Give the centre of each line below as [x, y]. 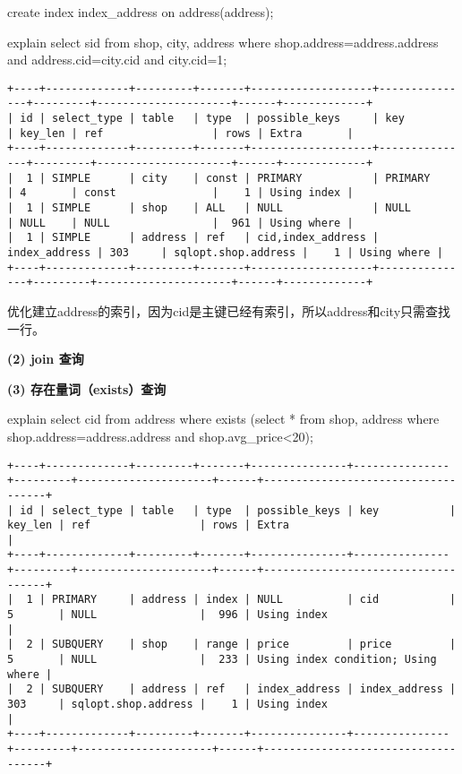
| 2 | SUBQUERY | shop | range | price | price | [232, 645]
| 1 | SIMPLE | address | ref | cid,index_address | [193, 238]
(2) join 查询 [46, 359]
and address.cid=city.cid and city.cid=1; [117, 60]
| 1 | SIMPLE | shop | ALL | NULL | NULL [210, 208]
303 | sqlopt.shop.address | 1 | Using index [167, 705]
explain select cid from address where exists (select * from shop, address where [223, 419]
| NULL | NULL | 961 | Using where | [180, 223]
